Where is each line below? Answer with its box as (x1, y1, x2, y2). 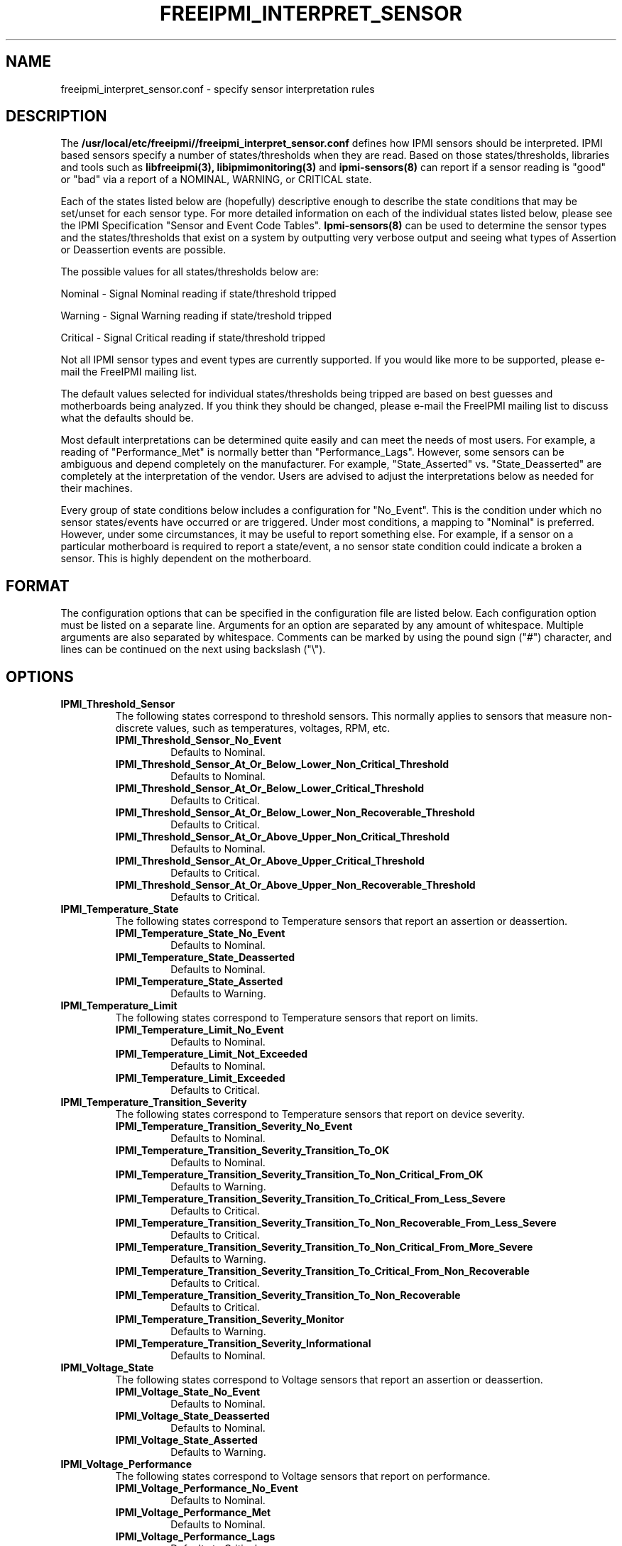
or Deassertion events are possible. (60, 243, 227, 256)
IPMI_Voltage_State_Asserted (115, 1434, 258, 1447)
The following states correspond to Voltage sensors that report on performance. (115, 1470, 491, 1483)
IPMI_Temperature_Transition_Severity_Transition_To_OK (115, 1144, 390, 1157)
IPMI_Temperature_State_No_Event (115, 927, 285, 940)
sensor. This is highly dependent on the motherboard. (60, 552, 312, 565)
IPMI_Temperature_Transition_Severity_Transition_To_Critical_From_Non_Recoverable (115, 1265, 530, 1278)
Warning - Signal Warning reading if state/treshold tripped (60, 309, 332, 322)
